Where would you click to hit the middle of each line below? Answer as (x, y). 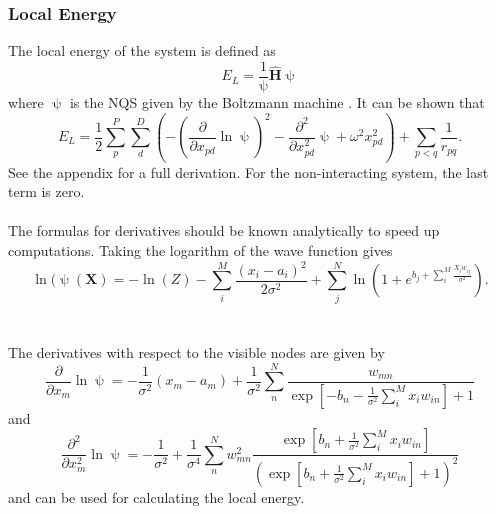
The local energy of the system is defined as (142, 50)
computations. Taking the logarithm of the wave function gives (200, 249)
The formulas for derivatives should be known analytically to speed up (224, 230)
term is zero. (46, 191)
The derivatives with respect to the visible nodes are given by (196, 351)
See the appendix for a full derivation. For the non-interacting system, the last (248, 171)
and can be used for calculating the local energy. (156, 496)
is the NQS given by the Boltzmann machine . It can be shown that (277, 101)
